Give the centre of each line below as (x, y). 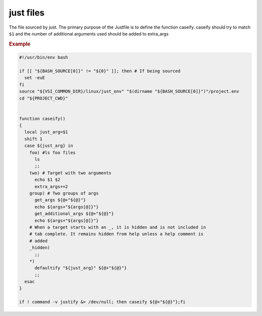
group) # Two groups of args (64, 193)
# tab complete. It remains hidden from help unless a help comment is (116, 234)
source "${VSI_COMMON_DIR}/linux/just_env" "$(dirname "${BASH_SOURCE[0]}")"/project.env (129, 91)
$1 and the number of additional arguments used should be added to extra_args (89, 33)
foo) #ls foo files (53, 152)
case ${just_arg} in (49, 146)
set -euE (35, 78)
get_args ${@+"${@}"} (60, 200)
